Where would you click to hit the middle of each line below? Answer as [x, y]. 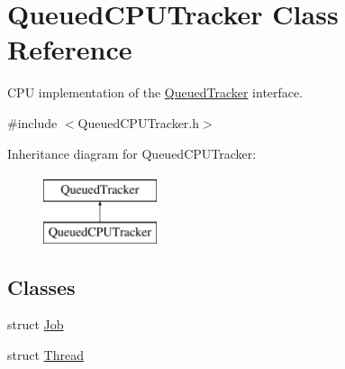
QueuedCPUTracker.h [139, 122]
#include [32, 122]
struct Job [36, 324]
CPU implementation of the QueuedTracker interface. [155, 92]
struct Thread [45, 355]
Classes [41, 286]
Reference [70, 49]
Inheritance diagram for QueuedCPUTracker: [132, 153]
